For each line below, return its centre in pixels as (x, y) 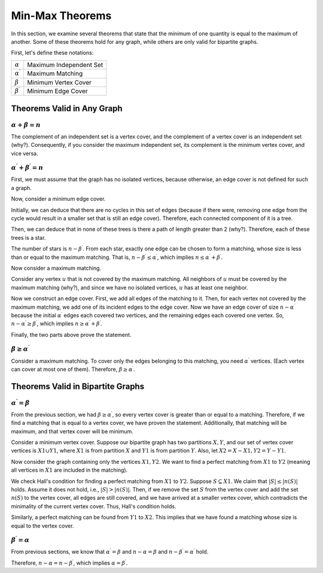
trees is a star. (28, 237)
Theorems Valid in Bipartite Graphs (78, 386)
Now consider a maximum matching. (56, 268)
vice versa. (25, 153)
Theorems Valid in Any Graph (67, 108)
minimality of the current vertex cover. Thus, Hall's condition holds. (94, 506)
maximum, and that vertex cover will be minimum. (72, 431)
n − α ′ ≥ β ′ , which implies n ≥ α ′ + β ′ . (57, 323)
